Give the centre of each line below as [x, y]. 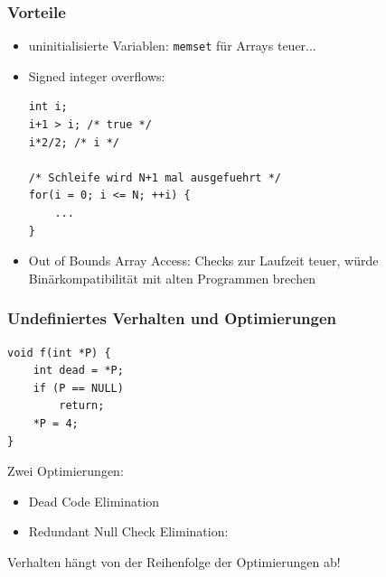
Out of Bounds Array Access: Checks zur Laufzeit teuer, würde [203, 261]
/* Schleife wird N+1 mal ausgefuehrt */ [155, 177]
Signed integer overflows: [97, 75]
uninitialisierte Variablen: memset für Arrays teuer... [172, 46]
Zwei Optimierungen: [66, 471]
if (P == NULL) [78, 388]
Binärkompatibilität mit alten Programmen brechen [172, 278]
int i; [48, 107]
